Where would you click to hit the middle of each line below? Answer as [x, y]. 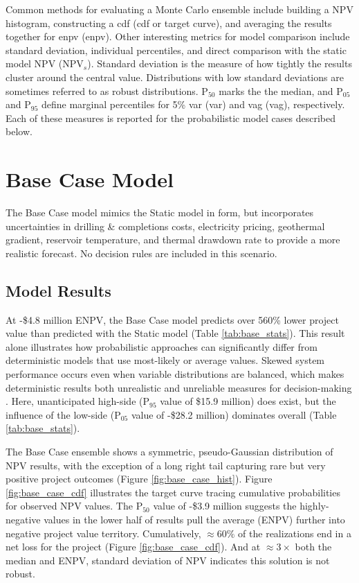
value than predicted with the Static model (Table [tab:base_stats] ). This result [175, 333]
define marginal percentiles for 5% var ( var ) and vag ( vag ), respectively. [193, 104]
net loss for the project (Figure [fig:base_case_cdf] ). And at [133, 547]
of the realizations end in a [295, 533]
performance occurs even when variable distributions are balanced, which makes [175, 374]
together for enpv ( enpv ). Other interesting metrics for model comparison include [178, 36]
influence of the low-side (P [63, 414]
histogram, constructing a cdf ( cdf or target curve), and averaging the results [169, 23]
